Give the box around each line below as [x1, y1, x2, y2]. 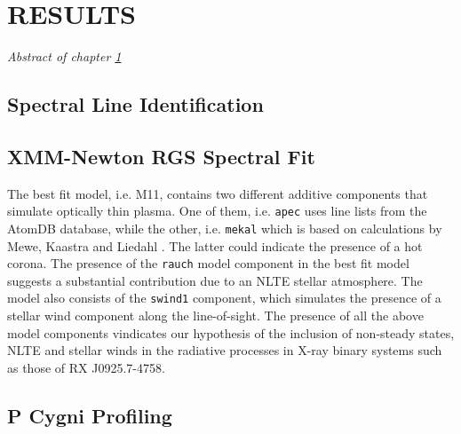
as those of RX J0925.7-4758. [7, 358, 165, 376]
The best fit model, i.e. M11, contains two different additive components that [7, 184, 428, 202]
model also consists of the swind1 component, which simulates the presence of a [7, 288, 441, 307]
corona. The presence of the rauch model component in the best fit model [7, 254, 409, 272]
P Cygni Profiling [7, 401, 172, 429]
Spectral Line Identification [7, 91, 264, 118]
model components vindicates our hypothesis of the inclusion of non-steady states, [7, 323, 455, 342]
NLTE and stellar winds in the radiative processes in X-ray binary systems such [7, 341, 442, 359]
